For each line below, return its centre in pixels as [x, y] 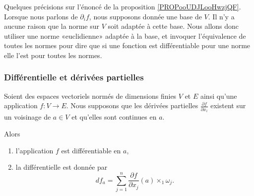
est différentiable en [91, 150]
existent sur [228, 105]
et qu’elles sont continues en [114, 117]
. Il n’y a [221, 16]
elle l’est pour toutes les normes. [53, 55]
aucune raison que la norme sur [52, 26]
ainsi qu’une [219, 96]
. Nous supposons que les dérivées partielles [132, 105]
